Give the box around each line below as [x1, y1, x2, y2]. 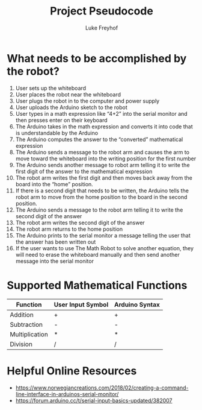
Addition [10, 311, 34, 319]
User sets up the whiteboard [15, 84, 87, 92]
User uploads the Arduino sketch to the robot [15, 104, 128, 111]
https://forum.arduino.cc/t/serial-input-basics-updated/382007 [15, 397, 173, 404]
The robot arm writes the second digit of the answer [15, 219, 145, 226]
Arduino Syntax [114, 300, 160, 309]
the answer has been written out [15, 238, 96, 245]
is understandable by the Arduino [15, 129, 99, 136]
